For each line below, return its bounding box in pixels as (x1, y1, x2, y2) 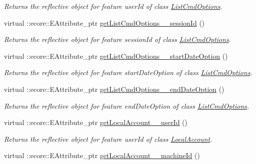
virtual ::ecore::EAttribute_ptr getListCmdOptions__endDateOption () (4, 83, 224, 94)
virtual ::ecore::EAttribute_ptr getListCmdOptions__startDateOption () (4, 50, 228, 61)
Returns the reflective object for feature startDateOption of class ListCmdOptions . (4, 67, 253, 78)
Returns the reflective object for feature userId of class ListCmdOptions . (4, 1, 223, 11)
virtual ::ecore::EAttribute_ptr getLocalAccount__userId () (4, 117, 188, 127)
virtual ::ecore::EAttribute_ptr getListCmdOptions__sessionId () (4, 17, 205, 28)
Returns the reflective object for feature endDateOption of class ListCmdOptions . (4, 100, 250, 111)
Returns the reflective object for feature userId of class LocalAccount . (4, 133, 212, 144)
